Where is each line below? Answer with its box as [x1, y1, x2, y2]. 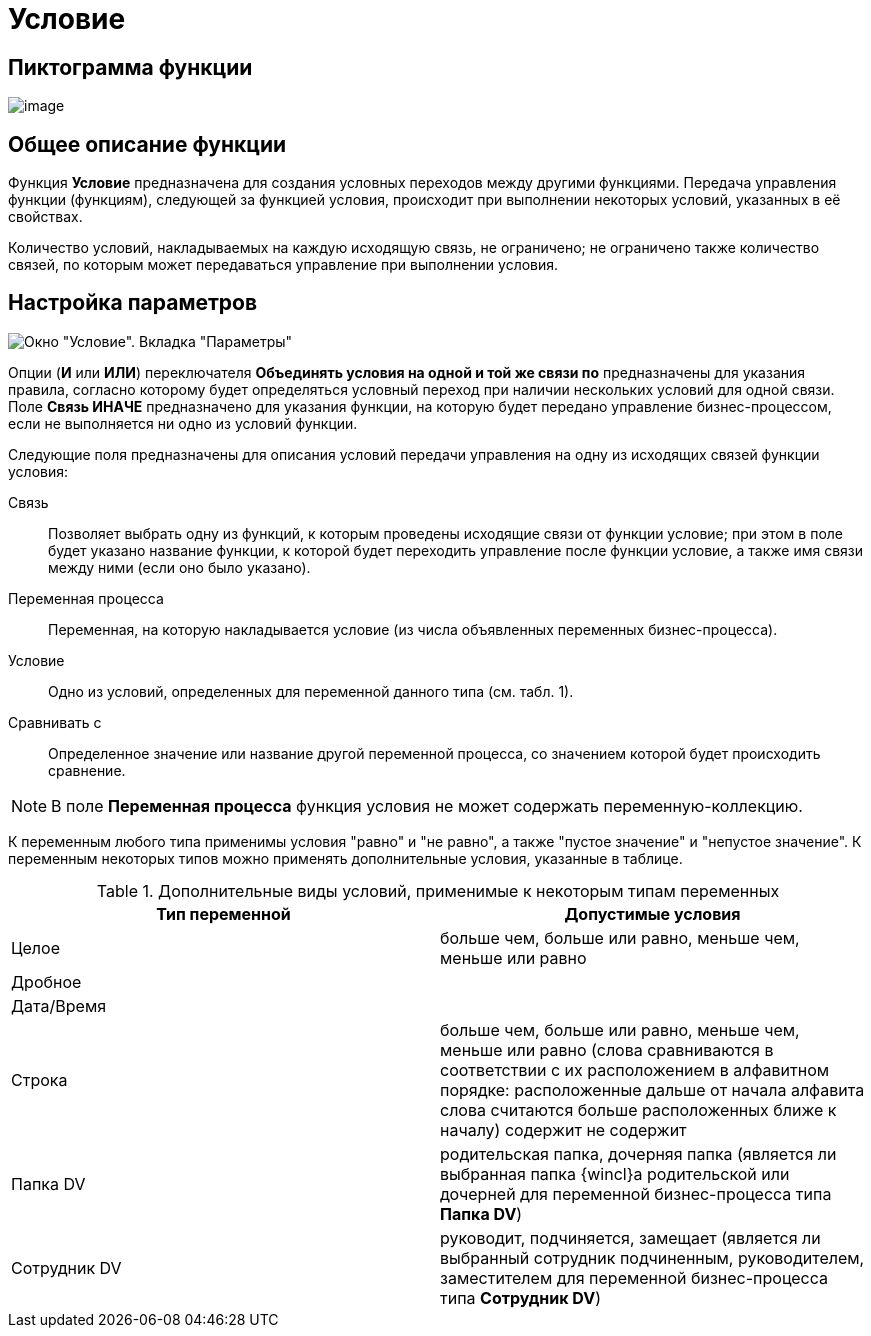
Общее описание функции [8, 131, 287, 157]
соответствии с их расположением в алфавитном [440, 1059, 830, 1080]
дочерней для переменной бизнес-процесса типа [440, 1183, 832, 1204]
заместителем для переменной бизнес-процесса [440, 1267, 828, 1288]
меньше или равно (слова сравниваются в [440, 1039, 774, 1060]
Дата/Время [11, 995, 107, 1016]
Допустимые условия [564, 903, 741, 924]
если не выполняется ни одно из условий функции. [8, 414, 358, 432]
